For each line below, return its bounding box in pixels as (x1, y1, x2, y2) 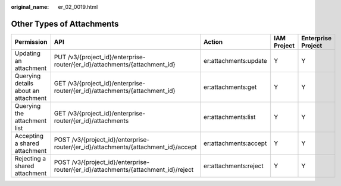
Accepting (14, 132, 44, 140)
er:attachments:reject (203, 162, 264, 170)
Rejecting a (14, 154, 46, 162)
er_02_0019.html (58, 4, 98, 10)
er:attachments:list (203, 113, 256, 121)
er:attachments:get (203, 83, 257, 91)
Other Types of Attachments (11, 18, 119, 29)
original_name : (11, 4, 49, 10)
